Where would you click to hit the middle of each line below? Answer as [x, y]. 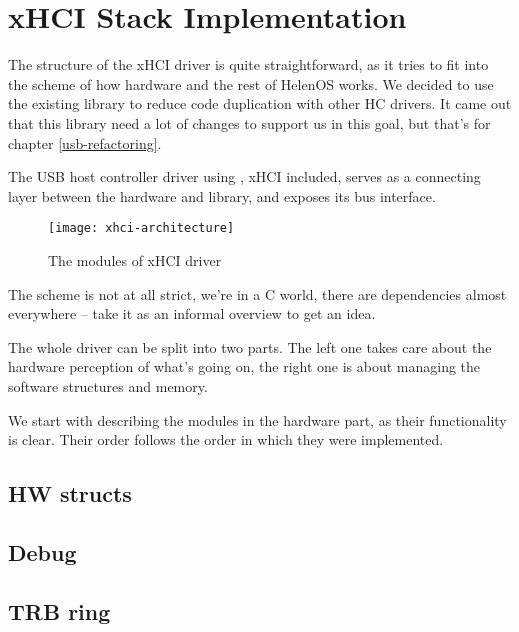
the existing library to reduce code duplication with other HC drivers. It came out [260, 103]
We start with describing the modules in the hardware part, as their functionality [257, 419]
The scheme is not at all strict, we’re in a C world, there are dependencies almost [257, 293]
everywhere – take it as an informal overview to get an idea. [192, 313]
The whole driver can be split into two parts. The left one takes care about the [250, 346]
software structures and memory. [108, 385]
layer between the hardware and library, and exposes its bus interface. [222, 195]
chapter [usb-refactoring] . [85, 142]
